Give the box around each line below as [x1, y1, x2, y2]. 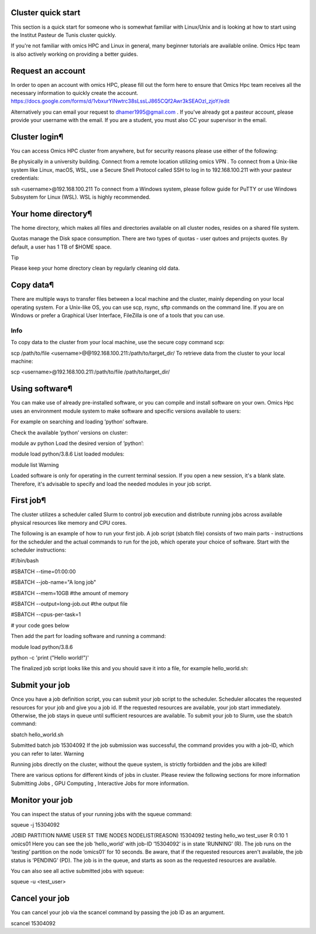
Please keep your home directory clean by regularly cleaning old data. [11, 264, 180, 272]
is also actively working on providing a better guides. [11, 50, 139, 57]
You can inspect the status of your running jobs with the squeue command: [11, 810, 193, 817]
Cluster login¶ [11, 132, 64, 142]
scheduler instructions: [11, 546, 67, 553]
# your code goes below [11, 621, 70, 629]
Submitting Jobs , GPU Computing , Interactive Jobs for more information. [11, 780, 190, 787]
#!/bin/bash [11, 557, 39, 564]
